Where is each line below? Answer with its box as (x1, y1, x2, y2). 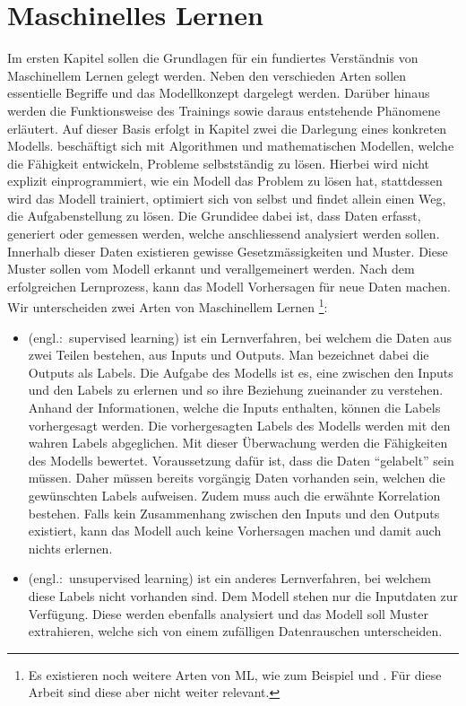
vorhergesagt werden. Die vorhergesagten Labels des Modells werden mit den (28, 415, 451, 434)
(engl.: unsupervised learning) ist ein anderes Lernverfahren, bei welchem (28, 569, 431, 588)
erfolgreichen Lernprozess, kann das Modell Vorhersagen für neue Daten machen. (7, 276, 451, 295)
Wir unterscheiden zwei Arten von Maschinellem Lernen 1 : (7, 295, 328, 317)
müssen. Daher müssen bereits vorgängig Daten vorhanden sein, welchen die (28, 468, 445, 487)
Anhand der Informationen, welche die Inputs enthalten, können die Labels (28, 398, 441, 417)
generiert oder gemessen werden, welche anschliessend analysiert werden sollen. (7, 224, 440, 243)
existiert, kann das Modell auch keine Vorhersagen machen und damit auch (28, 521, 442, 540)
